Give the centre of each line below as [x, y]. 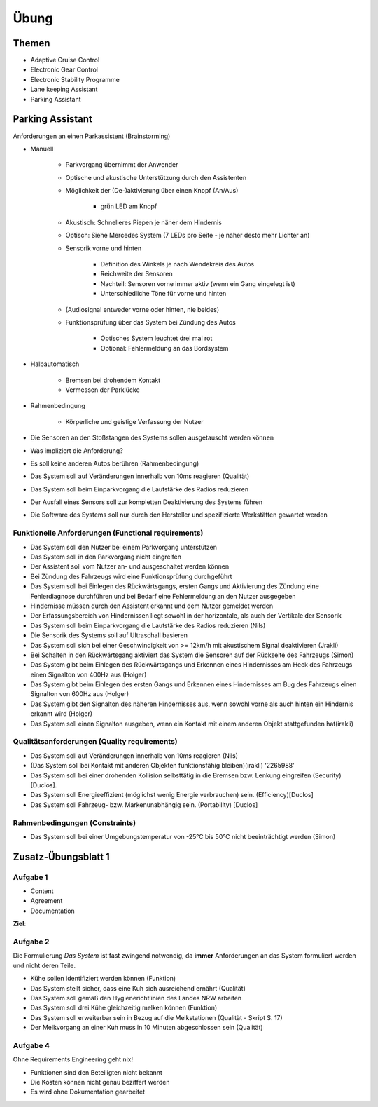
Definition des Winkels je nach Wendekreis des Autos [177, 264]
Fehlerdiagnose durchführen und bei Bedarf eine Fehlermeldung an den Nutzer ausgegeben [163, 596]
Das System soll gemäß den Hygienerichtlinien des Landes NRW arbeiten [136, 998]
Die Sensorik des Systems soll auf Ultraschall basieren [109, 635]
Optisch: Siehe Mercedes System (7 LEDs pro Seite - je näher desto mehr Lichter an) [188, 236]
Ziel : [20, 924]
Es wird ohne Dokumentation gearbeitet [87, 1092]
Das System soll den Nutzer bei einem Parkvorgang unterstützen [124, 547]
